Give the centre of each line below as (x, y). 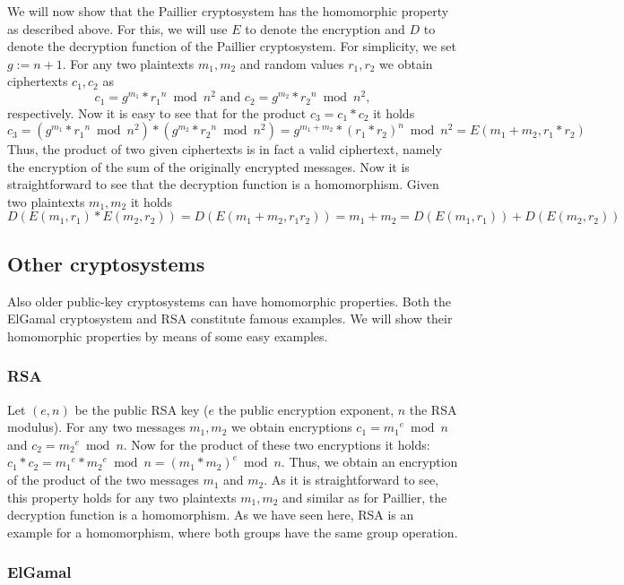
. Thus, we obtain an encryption (369, 462)
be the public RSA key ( (142, 409)
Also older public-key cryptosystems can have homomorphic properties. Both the (230, 301)
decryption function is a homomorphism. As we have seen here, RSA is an (211, 515)
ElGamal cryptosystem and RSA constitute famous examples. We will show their (230, 318)
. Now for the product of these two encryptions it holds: (277, 444)
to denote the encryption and (325, 28)
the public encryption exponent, (306, 409)
